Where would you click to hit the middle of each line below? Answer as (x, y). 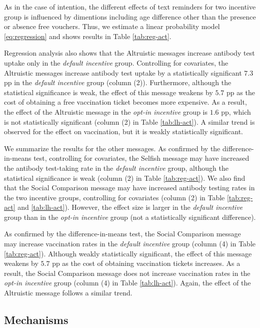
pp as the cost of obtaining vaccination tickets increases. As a (146, 263)
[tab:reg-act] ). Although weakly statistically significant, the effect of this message (128, 253)
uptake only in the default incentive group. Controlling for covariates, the (116, 62)
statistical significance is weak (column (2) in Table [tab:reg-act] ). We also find (125, 178)
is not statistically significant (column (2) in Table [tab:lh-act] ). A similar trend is (129, 121)
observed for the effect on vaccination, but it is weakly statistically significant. (124, 131)
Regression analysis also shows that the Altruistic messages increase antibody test (129, 53)
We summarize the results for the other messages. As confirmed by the (112, 148)
